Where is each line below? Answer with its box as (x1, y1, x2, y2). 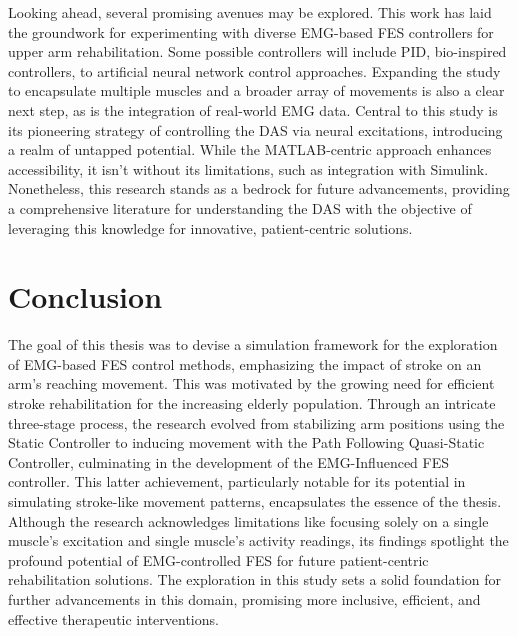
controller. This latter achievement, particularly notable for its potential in (8, 471, 466, 492)
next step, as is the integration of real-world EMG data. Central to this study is (8, 99, 498, 120)
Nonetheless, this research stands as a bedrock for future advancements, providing (8, 178, 510, 199)
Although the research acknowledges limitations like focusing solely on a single (8, 510, 489, 531)
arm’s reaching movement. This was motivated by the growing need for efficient (8, 373, 495, 394)
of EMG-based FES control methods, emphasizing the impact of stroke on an (8, 353, 482, 374)
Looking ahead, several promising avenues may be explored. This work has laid (8, 2, 492, 22)
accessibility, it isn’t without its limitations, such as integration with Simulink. (8, 158, 489, 179)
